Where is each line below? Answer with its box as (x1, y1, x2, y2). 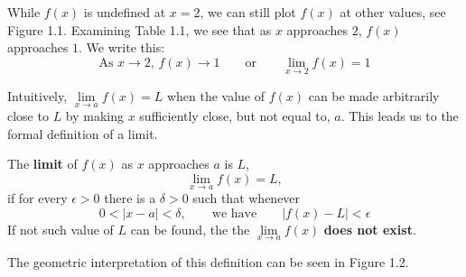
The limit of (7, 154, 78, 173)
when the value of (166, 87, 266, 105)
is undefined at (83, 3, 166, 21)
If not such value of (7, 219, 114, 238)
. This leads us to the (340, 106, 459, 125)
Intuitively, (7, 87, 68, 105)
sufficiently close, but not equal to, (139, 106, 331, 125)
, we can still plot (200, 3, 296, 21)
